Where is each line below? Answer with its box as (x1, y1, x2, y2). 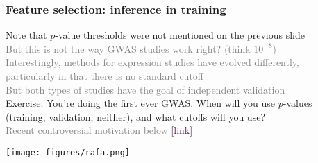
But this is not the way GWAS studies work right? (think (6, 41, 251, 55)
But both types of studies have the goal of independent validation (6, 82, 285, 96)
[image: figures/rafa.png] (6, 147, 130, 157)
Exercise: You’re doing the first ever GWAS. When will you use (6, 96, 276, 110)
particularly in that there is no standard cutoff (6, 69, 204, 83)
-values (283, 96, 312, 110)
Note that (6, 28, 47, 42)
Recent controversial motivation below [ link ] (6, 123, 193, 137)
